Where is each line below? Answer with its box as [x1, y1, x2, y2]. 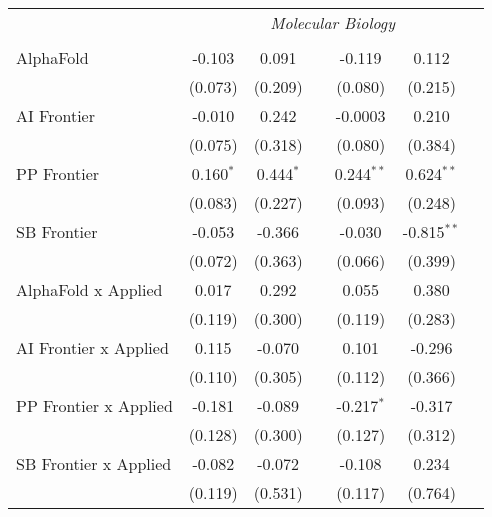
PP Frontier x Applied [16, 394, 173, 417]
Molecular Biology [270, 11, 396, 34]
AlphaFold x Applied [16, 278, 163, 301]
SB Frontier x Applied [16, 452, 172, 475]
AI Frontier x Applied [16, 336, 169, 359]
